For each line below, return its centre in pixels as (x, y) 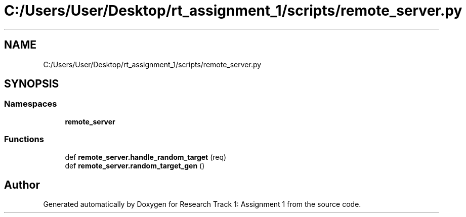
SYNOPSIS (32, 84)
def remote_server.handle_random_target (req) (146, 157)
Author (22, 185)
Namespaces (31, 104)
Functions (24, 139)
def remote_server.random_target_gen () (135, 165)
